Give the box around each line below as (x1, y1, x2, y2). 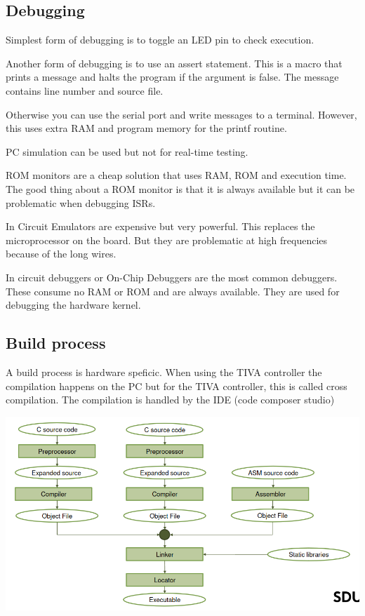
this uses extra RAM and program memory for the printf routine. (6, 121, 287, 135)
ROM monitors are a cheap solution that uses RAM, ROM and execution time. (6, 168, 347, 182)
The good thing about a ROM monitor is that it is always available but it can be (6, 181, 355, 196)
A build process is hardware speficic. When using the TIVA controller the (6, 364, 322, 379)
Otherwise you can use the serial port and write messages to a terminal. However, (6, 107, 357, 121)
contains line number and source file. (6, 83, 164, 98)
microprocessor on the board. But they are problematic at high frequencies (6, 232, 328, 247)
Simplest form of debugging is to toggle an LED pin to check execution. (6, 32, 314, 47)
